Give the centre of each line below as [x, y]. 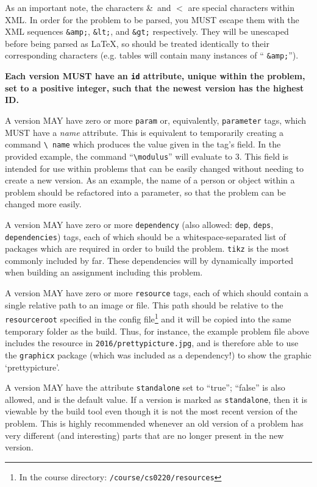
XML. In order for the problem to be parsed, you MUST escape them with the [152, 19]
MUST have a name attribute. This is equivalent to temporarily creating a [144, 132]
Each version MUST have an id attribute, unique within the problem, [155, 76]
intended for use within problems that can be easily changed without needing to [154, 168]
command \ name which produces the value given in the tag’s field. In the [143, 144]
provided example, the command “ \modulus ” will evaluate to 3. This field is [147, 156]
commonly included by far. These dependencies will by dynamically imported [149, 260]
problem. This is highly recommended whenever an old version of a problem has [154, 423]
